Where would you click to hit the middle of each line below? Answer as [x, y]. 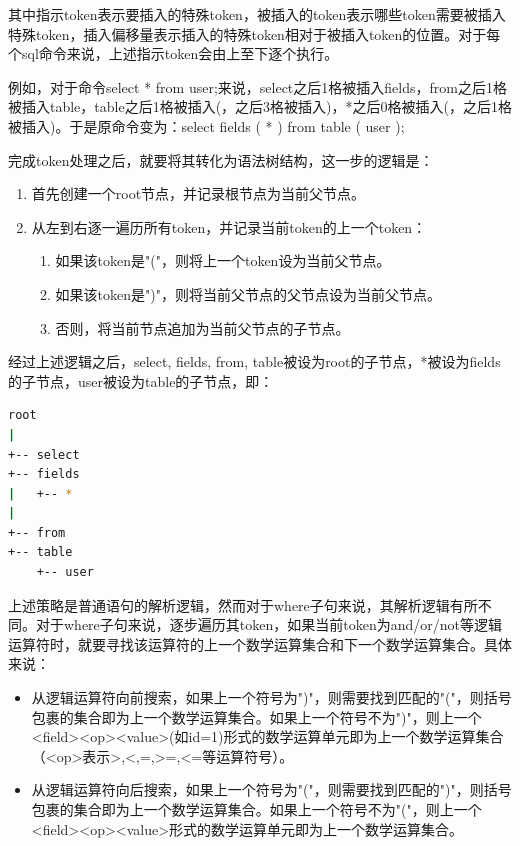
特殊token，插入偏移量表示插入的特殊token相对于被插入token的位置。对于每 [254, 33]
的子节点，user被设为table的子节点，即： [141, 380]
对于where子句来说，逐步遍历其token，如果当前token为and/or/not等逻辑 [268, 624]
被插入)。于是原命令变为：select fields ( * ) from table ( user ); [206, 125]
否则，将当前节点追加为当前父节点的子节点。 [202, 327]
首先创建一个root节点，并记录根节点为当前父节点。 [198, 193]
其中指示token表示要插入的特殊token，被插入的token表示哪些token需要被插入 [257, 14]
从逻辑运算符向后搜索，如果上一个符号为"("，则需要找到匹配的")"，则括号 [271, 789]
